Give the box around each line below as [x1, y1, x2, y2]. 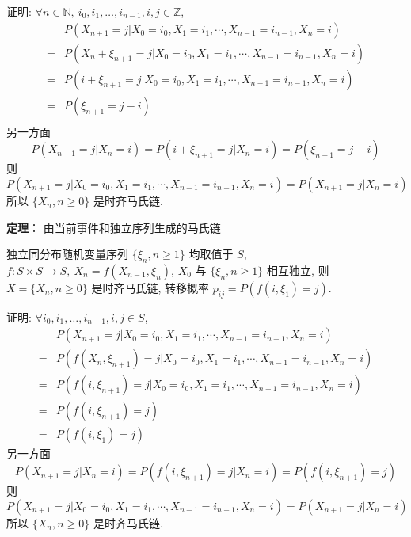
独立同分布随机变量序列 [6, 246, 128, 262]
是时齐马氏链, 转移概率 [91, 279, 210, 295]
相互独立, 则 [267, 261, 329, 278]
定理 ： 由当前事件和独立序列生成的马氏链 [6, 219, 221, 235]
